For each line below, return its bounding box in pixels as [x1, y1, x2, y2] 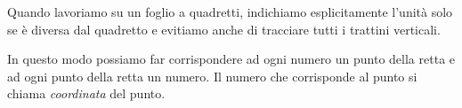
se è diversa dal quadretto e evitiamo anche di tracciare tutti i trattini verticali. [7, 19, 441, 38]
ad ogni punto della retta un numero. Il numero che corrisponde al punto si [7, 66, 417, 85]
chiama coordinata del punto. [7, 84, 166, 103]
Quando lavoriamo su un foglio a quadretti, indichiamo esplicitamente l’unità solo [7, 3, 453, 20]
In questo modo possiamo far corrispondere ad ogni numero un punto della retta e [7, 50, 456, 68]
